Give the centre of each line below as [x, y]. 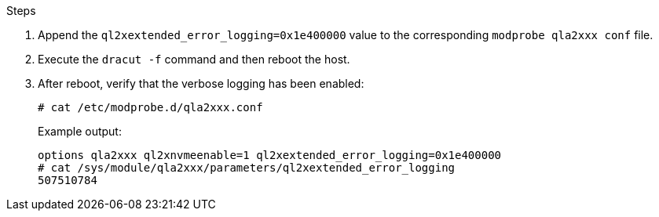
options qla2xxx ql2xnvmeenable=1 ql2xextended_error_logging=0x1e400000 [270, 155]
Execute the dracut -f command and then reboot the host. [194, 59]
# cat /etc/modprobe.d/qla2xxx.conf [150, 107]
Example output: [80, 131]
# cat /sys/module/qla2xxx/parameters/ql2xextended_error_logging [247, 168]
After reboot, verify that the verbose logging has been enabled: [201, 83]
